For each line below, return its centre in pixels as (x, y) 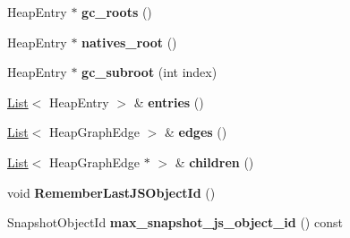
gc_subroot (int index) (149, 72)
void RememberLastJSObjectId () (111, 192)
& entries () (169, 102)
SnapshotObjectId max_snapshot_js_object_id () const (175, 222)
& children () (214, 161)
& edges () (196, 132)
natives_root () (129, 42)
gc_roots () (117, 12)
